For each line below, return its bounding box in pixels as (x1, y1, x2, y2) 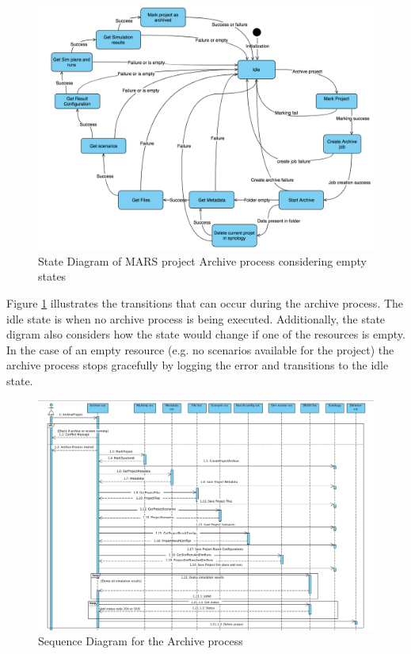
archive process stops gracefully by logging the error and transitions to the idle (6, 357, 389, 373)
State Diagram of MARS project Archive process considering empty (38, 252, 367, 269)
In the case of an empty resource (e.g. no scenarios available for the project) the (6, 341, 394, 358)
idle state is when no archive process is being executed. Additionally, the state (6, 310, 386, 327)
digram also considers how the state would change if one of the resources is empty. (6, 326, 405, 342)
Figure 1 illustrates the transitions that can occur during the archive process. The (6, 295, 404, 312)
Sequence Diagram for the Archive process (38, 633, 243, 649)
